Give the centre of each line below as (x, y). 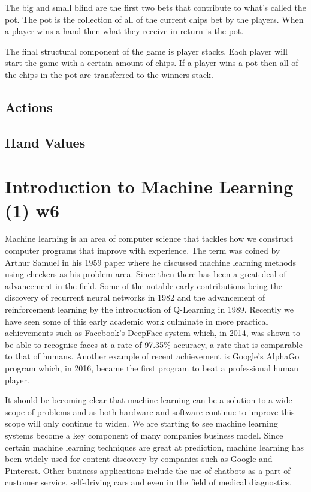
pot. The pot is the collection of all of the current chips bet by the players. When (154, 19)
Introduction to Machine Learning (149, 186)
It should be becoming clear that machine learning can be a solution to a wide (149, 400)
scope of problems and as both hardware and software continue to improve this (150, 411)
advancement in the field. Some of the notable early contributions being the (144, 285)
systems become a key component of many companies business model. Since (144, 435)
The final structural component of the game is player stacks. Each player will (146, 51)
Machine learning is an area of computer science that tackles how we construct (149, 238)
